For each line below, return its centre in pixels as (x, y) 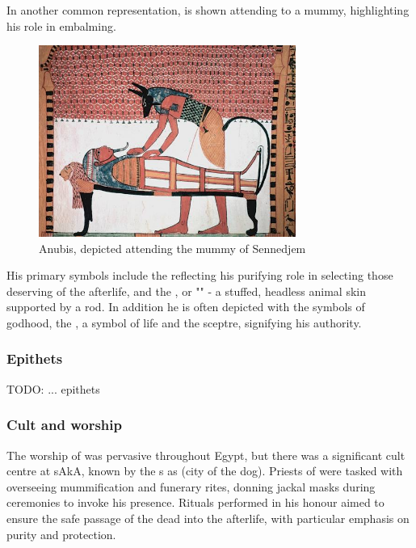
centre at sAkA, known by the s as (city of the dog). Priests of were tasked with (205, 471)
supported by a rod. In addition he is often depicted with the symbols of (186, 307)
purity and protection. (61, 534)
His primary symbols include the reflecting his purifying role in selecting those (200, 275)
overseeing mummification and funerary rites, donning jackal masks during (191, 486)
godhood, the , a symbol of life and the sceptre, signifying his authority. (184, 322)
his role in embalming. (61, 25)
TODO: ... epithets (53, 388)
